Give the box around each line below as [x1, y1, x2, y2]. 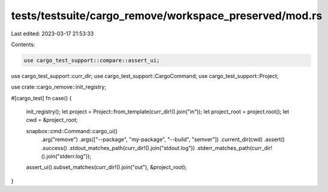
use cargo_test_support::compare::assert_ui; [23, 57, 160, 64]
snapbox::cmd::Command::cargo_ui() [26, 127, 118, 134]
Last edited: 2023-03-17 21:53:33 [11, 30, 94, 37]
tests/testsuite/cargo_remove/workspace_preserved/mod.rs [11, 9, 323, 22]
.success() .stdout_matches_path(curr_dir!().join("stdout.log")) [41, 144, 195, 151]
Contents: [11, 41, 35, 48]
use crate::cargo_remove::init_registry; [11, 83, 107, 91]
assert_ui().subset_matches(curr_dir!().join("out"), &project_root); [26, 164, 187, 171]
